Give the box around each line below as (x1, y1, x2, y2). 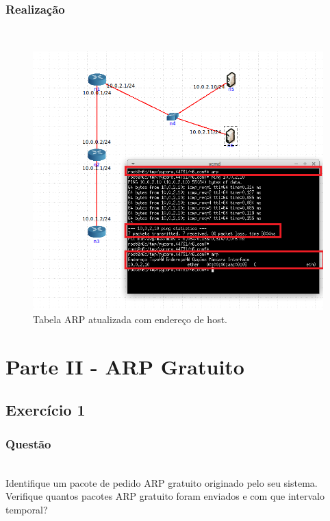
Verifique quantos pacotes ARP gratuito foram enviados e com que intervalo (5, 489, 325, 503)
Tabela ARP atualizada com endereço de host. (33, 312, 227, 327)
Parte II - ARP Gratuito (5, 352, 244, 380)
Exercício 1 (5, 399, 86, 420)
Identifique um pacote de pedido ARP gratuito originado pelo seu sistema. (5, 475, 318, 490)
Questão (5, 435, 51, 452)
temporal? (5, 502, 48, 516)
